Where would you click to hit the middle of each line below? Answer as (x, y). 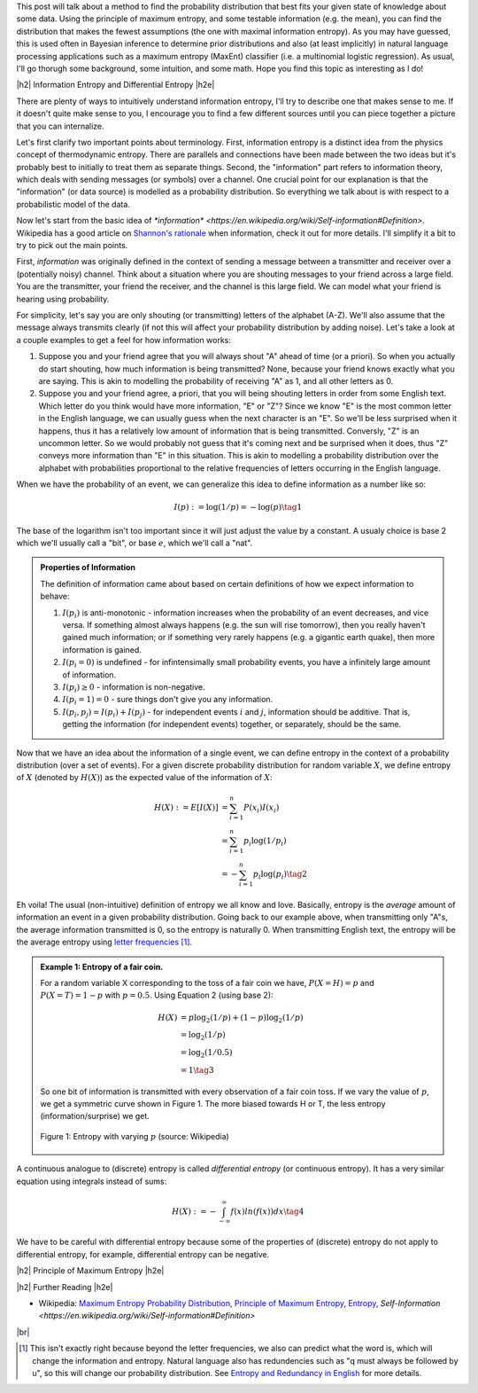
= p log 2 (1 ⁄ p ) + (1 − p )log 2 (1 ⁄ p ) (242, 1018)
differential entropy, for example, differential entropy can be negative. (143, 1254)
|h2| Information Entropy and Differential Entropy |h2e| (116, 85)
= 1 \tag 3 (197, 1070)
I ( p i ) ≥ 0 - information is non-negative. (134, 688)
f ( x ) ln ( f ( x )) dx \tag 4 (267, 1211)
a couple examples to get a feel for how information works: (124, 340)
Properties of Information (88, 567)
